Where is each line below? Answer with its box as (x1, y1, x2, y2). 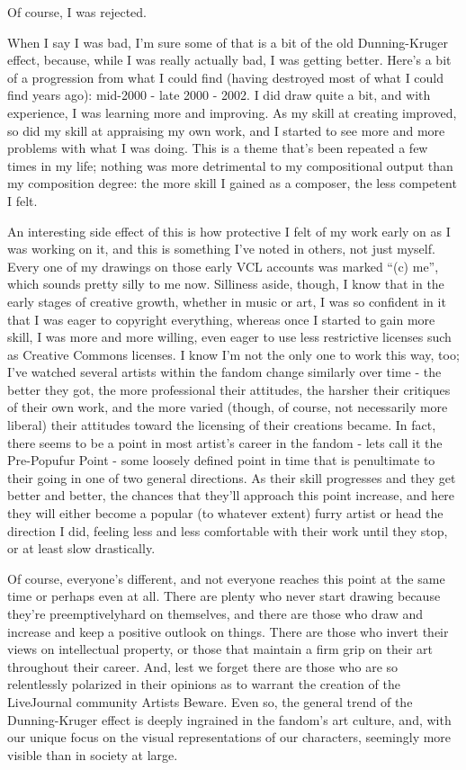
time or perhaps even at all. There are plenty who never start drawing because (7, 586, 441, 605)
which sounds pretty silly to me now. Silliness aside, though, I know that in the (7, 274, 444, 293)
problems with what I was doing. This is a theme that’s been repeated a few (7, 139, 428, 157)
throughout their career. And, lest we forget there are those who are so (7, 657, 399, 676)
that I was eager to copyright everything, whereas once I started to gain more (7, 309, 435, 328)
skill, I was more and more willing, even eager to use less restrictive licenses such (7, 327, 452, 346)
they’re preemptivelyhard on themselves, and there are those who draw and (7, 604, 424, 622)
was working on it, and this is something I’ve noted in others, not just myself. (7, 239, 435, 258)
